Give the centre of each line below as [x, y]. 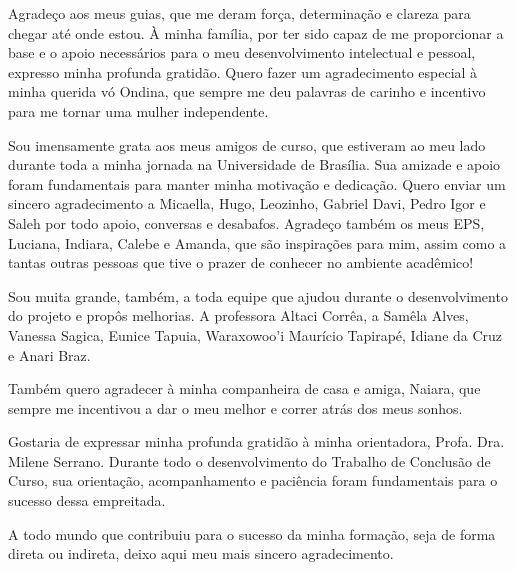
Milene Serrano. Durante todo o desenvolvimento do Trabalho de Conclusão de [249, 460]
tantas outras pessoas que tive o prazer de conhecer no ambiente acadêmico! [241, 262]
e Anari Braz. [49, 354]
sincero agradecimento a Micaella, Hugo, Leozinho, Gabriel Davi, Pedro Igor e [247, 203]
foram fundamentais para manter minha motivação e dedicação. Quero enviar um [257, 183]
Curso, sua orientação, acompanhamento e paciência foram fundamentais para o [253, 480]
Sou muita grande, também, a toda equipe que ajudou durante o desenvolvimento [258, 295]
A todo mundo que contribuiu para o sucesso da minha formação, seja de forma [252, 533]
